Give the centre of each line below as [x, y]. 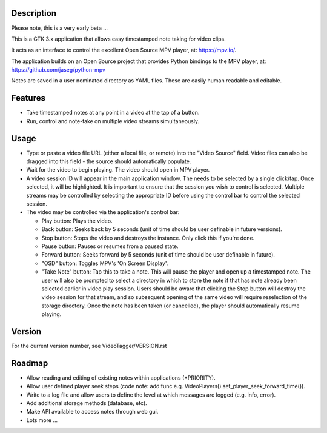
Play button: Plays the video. [77, 221]
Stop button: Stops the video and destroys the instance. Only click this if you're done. [148, 238]
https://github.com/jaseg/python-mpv [58, 70]
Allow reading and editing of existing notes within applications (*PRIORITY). [121, 378]
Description [34, 13]
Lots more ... [42, 420]
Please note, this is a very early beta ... [60, 28]
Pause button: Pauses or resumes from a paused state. [110, 246]
